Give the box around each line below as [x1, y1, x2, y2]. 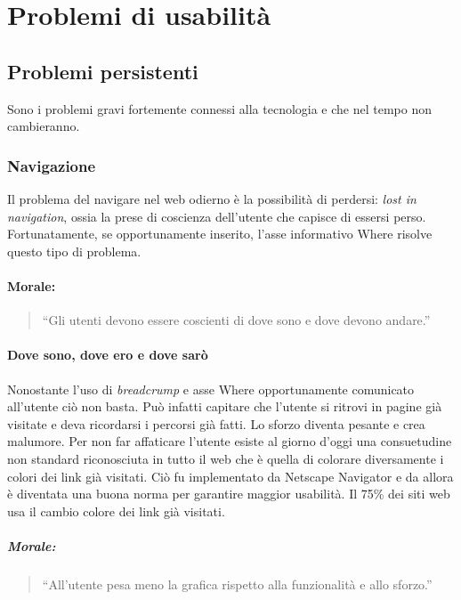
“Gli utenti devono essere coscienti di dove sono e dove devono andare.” [42, 311, 431, 329]
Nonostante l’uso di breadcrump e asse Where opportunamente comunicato [7, 379, 415, 398]
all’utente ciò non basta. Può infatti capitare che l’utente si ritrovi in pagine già [7, 397, 442, 416]
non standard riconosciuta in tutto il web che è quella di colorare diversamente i [7, 449, 444, 467]
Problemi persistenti [7, 57, 198, 85]
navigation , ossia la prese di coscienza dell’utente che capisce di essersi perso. [7, 207, 426, 225]
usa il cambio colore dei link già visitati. [7, 501, 225, 520]
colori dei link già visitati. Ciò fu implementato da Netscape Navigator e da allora [7, 466, 454, 485]
